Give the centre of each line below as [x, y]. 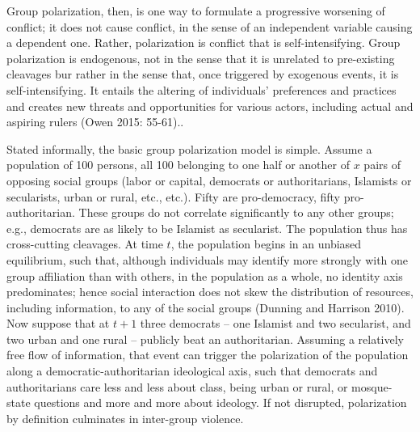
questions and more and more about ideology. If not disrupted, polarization [220, 402]
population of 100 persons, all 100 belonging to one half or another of [178, 165]
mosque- [372, 386]
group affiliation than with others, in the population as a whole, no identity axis [205, 275]
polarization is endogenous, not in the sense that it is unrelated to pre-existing [201, 58]
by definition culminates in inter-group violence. [125, 418]
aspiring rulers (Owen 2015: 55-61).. [95, 122]
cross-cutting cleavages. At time [85, 244]
